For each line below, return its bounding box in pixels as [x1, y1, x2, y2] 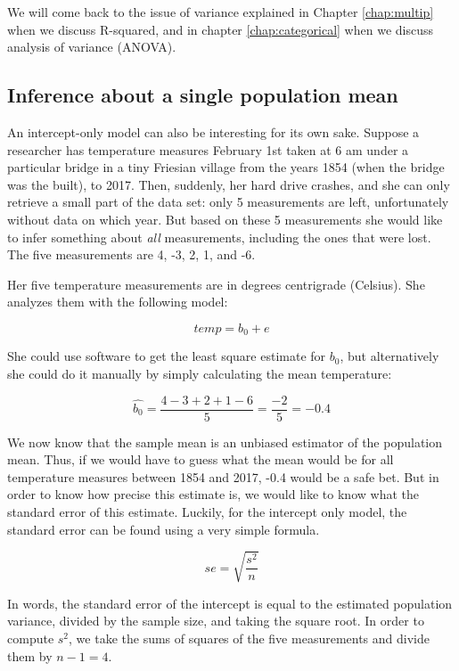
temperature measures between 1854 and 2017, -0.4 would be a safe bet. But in [7, 467, 439, 486]
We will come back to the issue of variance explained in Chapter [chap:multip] [7, 3, 434, 20]
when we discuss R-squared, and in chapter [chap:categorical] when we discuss [7, 20, 433, 38]
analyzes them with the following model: [7, 292, 228, 311]
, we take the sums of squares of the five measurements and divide [69, 628, 430, 647]
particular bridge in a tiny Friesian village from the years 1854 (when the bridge [7, 158, 445, 176]
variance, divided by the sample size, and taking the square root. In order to [7, 611, 424, 630]
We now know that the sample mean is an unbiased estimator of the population [7, 432, 443, 451]
